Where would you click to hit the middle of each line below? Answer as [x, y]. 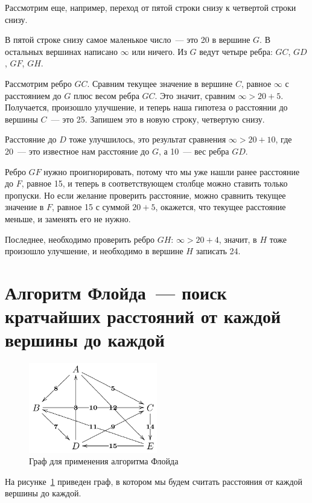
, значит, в [238, 239]
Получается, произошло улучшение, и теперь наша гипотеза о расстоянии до [146, 107]
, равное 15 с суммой [91, 207]
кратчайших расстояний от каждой [143, 316]
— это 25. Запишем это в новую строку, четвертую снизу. [158, 119]
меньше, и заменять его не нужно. [68, 218]
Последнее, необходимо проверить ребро [80, 239]
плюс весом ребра [106, 95]
